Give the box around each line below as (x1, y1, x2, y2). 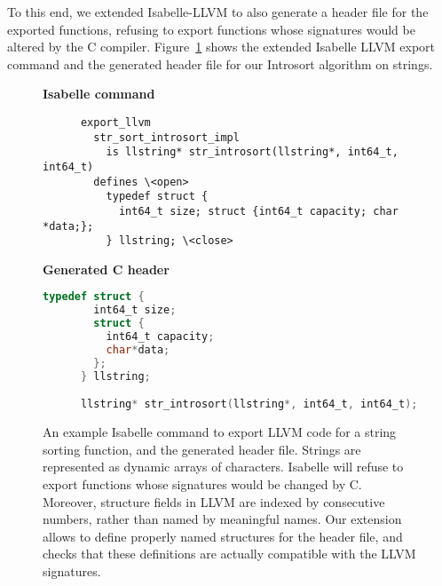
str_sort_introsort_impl (93, 131, 240, 144)
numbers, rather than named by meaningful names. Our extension (43, 510, 402, 528)
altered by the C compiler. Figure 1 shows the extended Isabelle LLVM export (7, 37, 436, 56)
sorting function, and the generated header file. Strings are (43, 439, 361, 458)
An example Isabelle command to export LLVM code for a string (43, 423, 397, 441)
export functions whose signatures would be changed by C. (43, 474, 362, 493)
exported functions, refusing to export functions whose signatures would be (7, 20, 415, 38)
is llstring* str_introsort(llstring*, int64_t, (106, 146, 399, 159)
